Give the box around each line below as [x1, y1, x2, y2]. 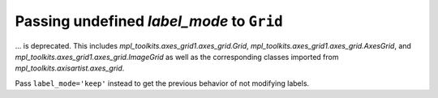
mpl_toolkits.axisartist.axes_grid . [15, 63, 125, 73]
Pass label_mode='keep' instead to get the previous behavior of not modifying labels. [15, 78, 310, 88]
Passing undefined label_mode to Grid [15, 12, 283, 30]
